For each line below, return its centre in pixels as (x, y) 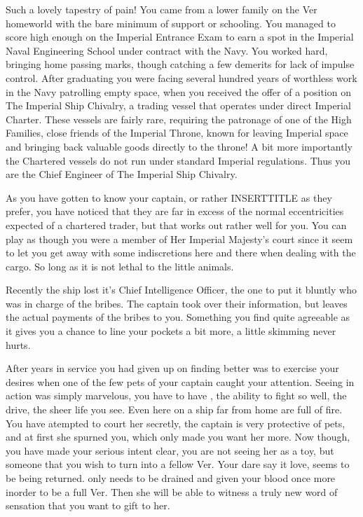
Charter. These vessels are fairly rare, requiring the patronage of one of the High (179, 119)
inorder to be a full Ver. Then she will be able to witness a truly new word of (172, 491)
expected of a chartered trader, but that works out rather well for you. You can (176, 225)
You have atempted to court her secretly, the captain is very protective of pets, (176, 423)
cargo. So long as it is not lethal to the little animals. (120, 266)
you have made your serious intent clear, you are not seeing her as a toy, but (170, 450)
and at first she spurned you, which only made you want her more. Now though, (178, 437)
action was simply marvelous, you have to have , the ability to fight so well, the (176, 395)
